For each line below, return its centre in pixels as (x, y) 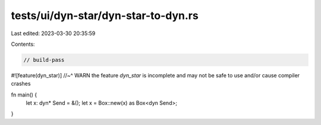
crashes (21, 84)
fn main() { (24, 95)
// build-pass (44, 60)
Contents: (23, 44)
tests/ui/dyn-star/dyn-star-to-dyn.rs (105, 15)
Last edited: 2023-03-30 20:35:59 (53, 33)
